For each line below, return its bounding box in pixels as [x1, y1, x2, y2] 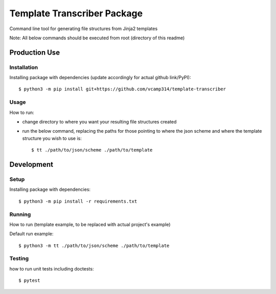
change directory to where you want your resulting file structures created [22, 119, 177, 125]
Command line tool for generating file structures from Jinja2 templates [9, 26, 158, 32]
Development [9, 160, 54, 168]
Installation [9, 64, 38, 71]
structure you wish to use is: [22, 135, 82, 141]
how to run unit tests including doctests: [9, 265, 94, 272]
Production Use [9, 48, 60, 57]
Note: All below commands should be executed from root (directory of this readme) [9, 35, 185, 41]
